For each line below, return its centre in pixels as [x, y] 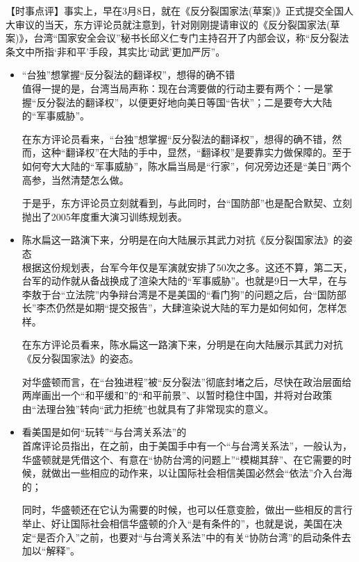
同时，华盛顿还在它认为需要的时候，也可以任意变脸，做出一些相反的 [177, 510]
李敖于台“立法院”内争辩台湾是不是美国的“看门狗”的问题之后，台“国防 [179, 294]
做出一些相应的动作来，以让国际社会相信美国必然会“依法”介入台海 [202, 473]
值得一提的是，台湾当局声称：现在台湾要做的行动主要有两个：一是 [173, 88]
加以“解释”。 [51, 551]
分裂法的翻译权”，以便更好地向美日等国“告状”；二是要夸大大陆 [189, 102]
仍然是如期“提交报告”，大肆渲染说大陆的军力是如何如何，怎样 [197, 308]
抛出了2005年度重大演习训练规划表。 [105, 216]
